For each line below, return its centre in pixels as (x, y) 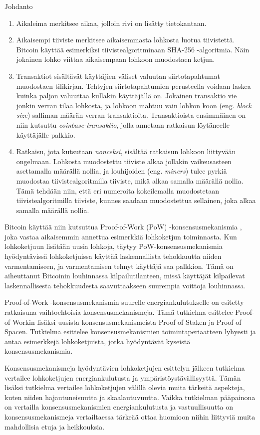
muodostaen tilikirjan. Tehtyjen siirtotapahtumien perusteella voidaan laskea (133, 86)
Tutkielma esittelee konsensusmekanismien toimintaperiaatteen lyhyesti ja (143, 331)
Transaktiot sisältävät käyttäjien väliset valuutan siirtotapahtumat (118, 76)
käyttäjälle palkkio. (46, 134)
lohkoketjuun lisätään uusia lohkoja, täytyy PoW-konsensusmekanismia (114, 246)
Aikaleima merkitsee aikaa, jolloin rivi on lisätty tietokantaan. (111, 23)
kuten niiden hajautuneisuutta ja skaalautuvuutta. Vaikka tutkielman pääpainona (130, 397)
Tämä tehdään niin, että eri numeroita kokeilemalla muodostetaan (118, 190)
